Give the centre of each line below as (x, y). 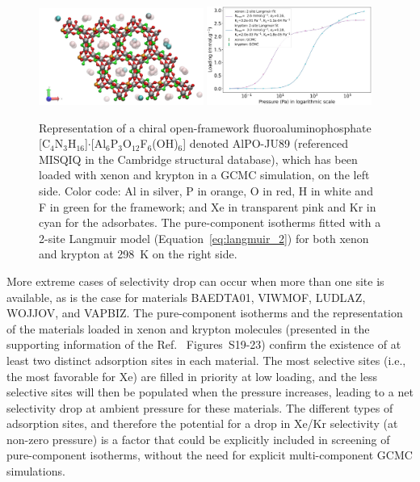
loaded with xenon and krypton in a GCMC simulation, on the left (204, 175)
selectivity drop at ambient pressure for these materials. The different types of (200, 407)
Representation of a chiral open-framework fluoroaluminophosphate (205, 127)
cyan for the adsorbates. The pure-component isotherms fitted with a (210, 222)
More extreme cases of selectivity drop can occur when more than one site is (195, 281)
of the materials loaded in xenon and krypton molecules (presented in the (188, 328)
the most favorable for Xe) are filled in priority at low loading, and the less (192, 376)
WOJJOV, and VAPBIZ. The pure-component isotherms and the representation (205, 313)
